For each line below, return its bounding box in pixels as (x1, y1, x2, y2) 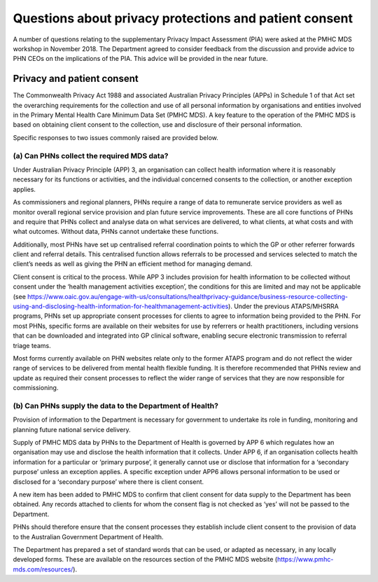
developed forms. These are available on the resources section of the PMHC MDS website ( (13, 555, 278, 564)
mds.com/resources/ (13, 564, 73, 574)
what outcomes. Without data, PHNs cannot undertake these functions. (13, 228, 219, 236)
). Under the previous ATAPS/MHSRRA (227, 302, 339, 311)
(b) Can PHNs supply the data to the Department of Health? (13, 401, 218, 410)
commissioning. (13, 384, 59, 392)
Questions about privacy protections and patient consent (13, 11, 353, 26)
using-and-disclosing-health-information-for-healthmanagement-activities (13, 302, 229, 311)
